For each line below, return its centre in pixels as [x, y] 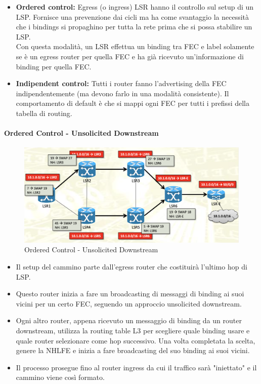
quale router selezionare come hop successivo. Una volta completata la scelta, [136, 340]
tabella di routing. [44, 113]
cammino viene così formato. [60, 377]
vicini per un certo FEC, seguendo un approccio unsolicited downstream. [129, 303]
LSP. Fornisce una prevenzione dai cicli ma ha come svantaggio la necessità [133, 16]
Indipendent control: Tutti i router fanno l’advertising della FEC [121, 83]
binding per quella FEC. [54, 66]
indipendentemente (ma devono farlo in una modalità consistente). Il [122, 93]
